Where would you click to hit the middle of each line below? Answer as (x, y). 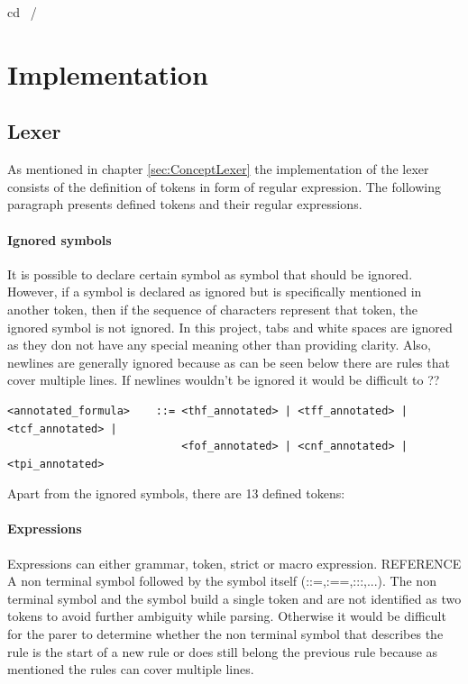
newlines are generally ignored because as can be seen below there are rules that (229, 362)
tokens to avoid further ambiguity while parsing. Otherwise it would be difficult (227, 616)
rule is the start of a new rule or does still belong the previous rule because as (223, 651)
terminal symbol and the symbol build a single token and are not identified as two (234, 598)
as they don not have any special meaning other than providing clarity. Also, (219, 345)
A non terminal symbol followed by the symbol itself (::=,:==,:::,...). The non (222, 581)
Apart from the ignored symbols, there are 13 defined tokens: (176, 493)
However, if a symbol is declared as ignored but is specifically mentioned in (215, 292)
